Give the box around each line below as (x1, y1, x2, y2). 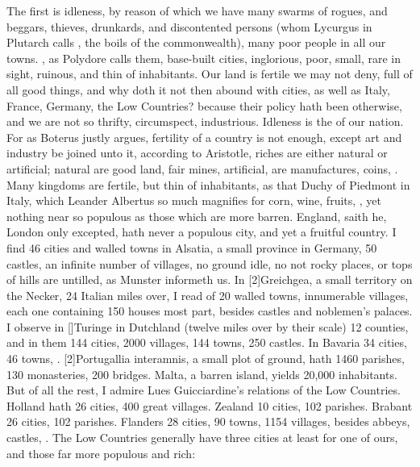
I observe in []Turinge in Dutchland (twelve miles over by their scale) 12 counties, (6, 318, 409, 335)
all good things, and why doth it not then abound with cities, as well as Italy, (6, 81, 390, 98)
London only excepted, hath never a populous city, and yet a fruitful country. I (6, 223, 397, 240)
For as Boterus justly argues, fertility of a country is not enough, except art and (6, 128, 402, 145)
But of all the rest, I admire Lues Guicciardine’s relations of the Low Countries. (6, 382, 401, 398)
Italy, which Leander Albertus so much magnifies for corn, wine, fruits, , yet (6, 192, 382, 209)
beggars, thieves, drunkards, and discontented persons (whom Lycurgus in (6, 18, 372, 35)
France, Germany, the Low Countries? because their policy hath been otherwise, (6, 97, 402, 114)
